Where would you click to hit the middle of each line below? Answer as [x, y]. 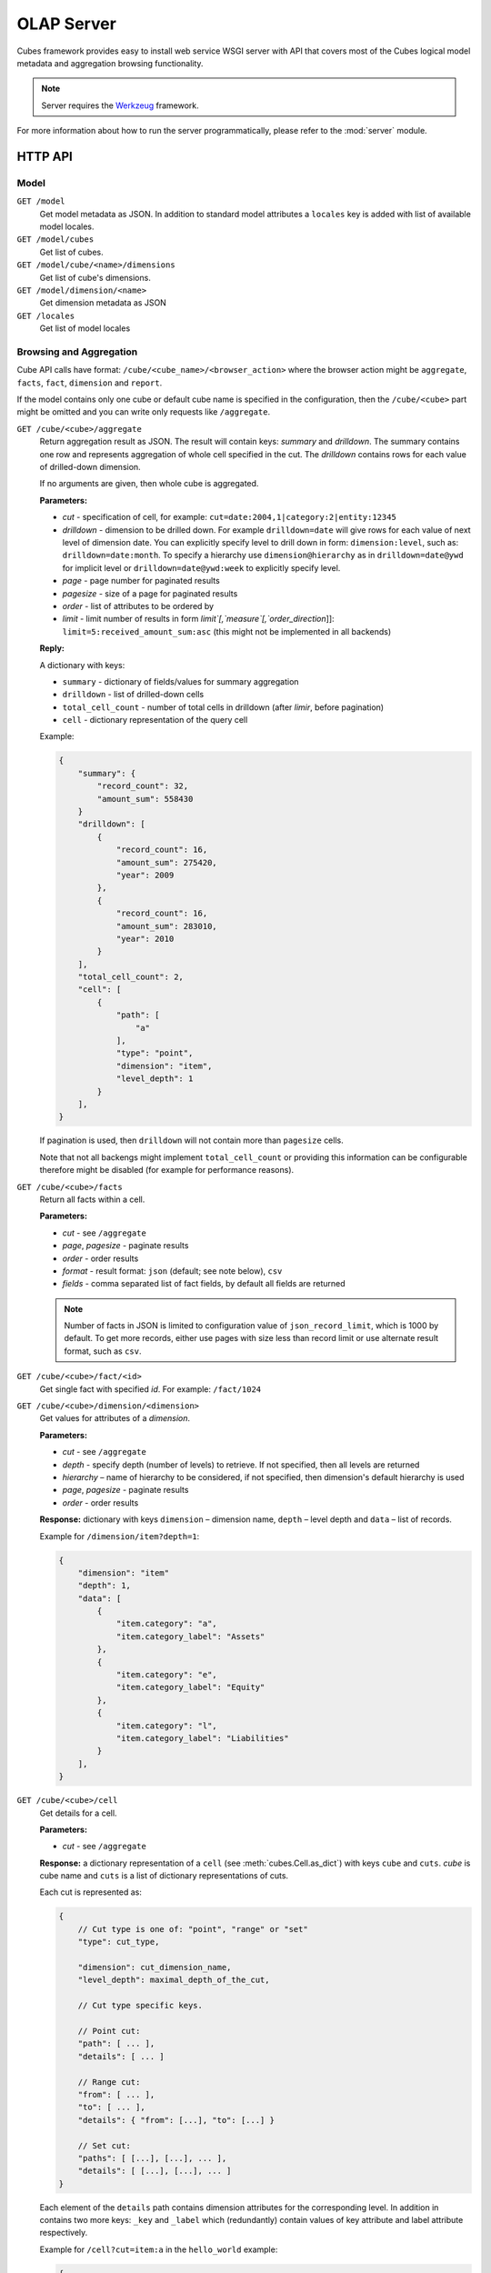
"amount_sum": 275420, [166, 862]
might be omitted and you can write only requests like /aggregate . [144, 412]
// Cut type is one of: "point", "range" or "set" [193, 1929]
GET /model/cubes [55, 240]
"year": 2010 [145, 938]
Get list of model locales [85, 328]
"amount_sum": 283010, [166, 926]
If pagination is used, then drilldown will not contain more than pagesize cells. [192, 1140]
